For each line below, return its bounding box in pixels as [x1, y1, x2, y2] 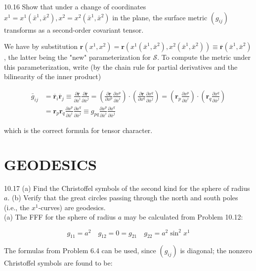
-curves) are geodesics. [38, 202, 106, 212]
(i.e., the [4, 202, 30, 212]
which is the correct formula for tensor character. [4, 125, 153, 135]
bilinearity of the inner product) [4, 71, 101, 82]
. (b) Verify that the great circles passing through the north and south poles [7, 192, 238, 203]
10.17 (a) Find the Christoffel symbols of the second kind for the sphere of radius [4, 182, 250, 193]
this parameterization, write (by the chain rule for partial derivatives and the [4, 61, 238, 72]
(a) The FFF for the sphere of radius [4, 212, 116, 222]
